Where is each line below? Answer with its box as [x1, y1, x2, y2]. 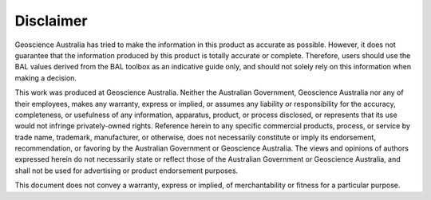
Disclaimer [14, 12, 88, 29]
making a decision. [14, 73, 77, 83]
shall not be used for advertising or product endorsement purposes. [14, 166, 239, 175]
